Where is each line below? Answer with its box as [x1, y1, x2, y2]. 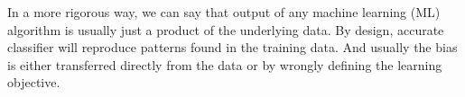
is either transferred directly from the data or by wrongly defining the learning [7, 55, 442, 74]
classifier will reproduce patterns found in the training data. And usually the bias [7, 38, 458, 57]
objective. [7, 73, 60, 92]
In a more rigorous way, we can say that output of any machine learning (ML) [7, 3, 441, 21]
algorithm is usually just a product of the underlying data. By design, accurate [7, 20, 444, 39]
